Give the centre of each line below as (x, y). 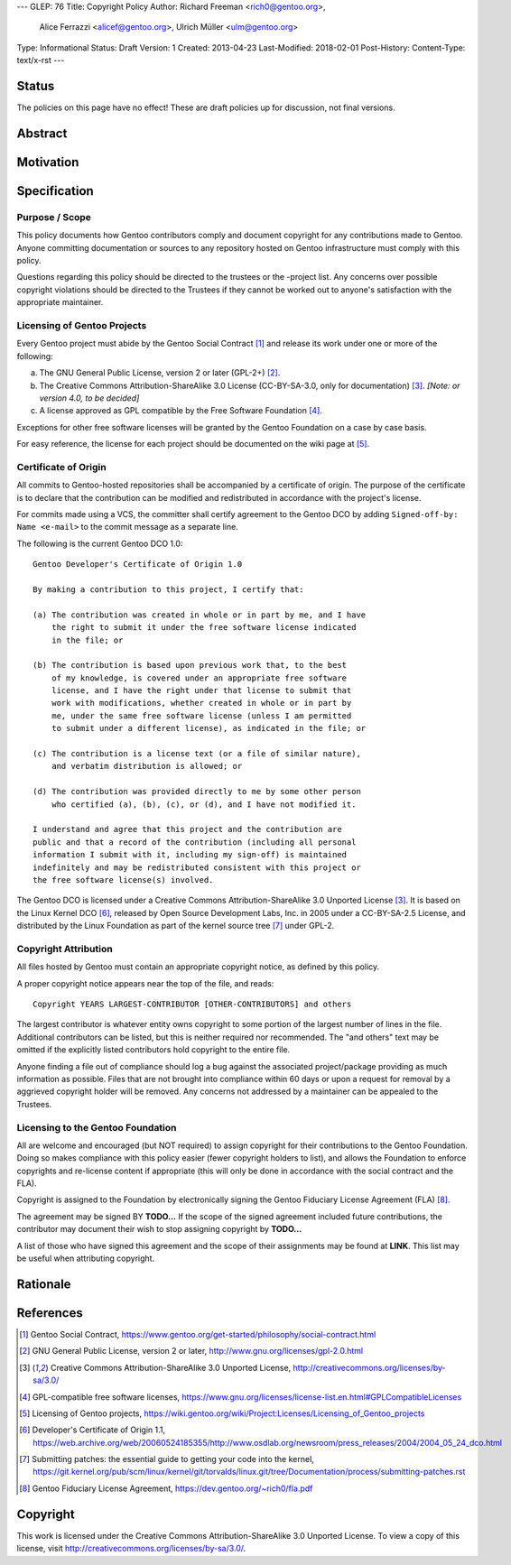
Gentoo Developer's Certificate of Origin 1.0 (138, 565)
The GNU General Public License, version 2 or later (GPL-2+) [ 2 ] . (160, 373)
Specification (55, 191)
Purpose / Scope (54, 217)
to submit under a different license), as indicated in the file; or (209, 728)
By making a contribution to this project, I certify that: (168, 589)
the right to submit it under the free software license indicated (204, 628)
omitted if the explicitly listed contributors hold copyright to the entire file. (153, 1050)
